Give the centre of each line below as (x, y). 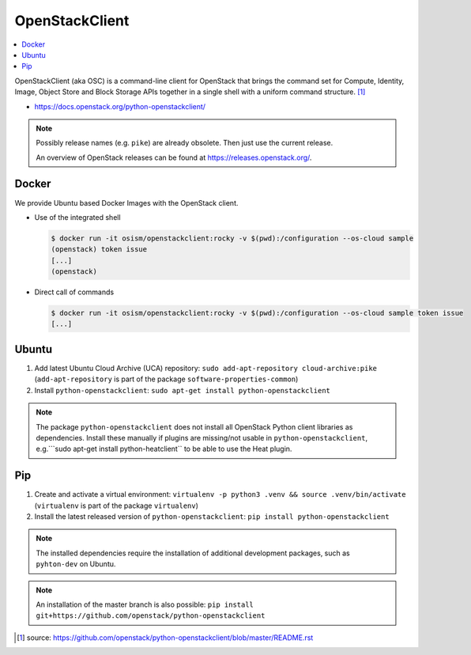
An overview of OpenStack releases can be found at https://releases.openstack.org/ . (174, 157)
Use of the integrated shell (78, 217)
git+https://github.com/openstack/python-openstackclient (151, 616)
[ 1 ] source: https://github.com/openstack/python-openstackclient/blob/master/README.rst (165, 638)
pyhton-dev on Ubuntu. (76, 564)
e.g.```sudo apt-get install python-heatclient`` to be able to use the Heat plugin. (164, 449)
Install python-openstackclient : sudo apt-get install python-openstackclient (183, 390)
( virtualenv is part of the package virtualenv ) (117, 505)
